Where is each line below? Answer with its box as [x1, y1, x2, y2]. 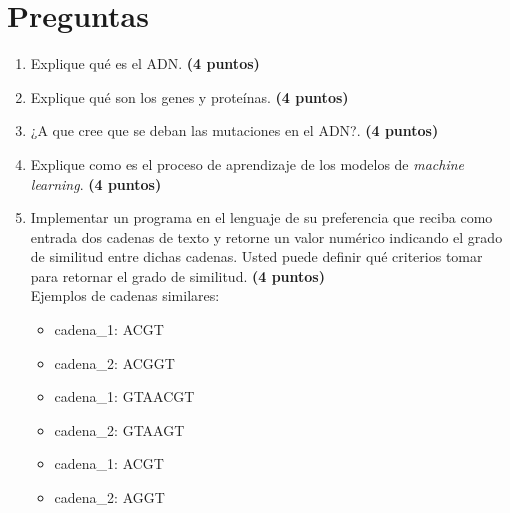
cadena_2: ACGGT [54, 352, 175, 373]
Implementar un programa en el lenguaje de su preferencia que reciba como [30, 207, 493, 228]
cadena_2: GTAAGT [54, 419, 185, 440]
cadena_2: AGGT [54, 487, 165, 508]
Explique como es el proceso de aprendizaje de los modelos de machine [30, 153, 465, 174]
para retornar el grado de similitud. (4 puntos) [30, 265, 325, 286]
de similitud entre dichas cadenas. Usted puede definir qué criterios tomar [30, 246, 483, 267]
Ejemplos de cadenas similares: [30, 285, 220, 306]
